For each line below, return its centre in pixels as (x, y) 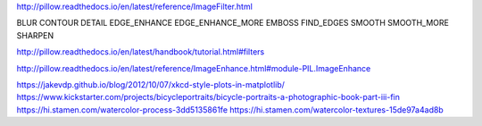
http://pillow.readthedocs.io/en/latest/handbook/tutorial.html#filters (141, 52)
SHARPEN (35, 35)
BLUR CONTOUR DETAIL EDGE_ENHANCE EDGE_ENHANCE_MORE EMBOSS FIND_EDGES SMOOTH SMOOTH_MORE (233, 23)
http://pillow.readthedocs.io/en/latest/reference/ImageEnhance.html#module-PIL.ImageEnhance (194, 68)
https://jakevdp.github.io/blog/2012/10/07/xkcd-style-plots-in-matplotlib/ (151, 84)
